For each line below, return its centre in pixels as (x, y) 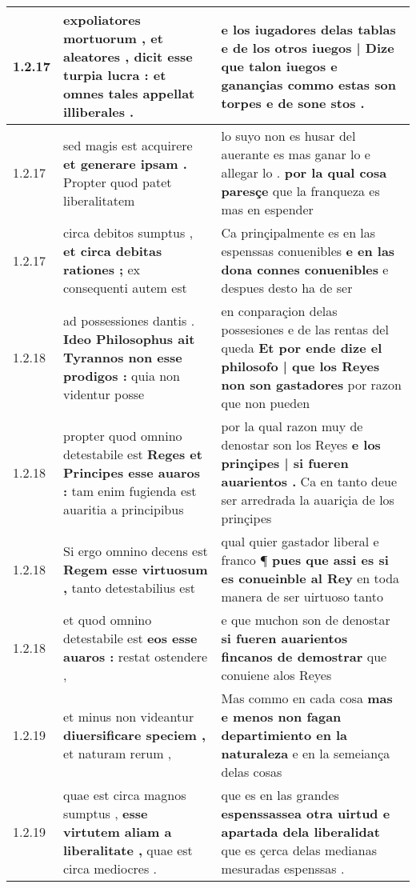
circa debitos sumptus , (128, 232)
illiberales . (99, 112)
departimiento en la (284, 735)
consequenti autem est (125, 288)
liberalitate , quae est (128, 850)
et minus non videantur (129, 716)
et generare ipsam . (125, 163)
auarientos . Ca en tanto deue (309, 481)
